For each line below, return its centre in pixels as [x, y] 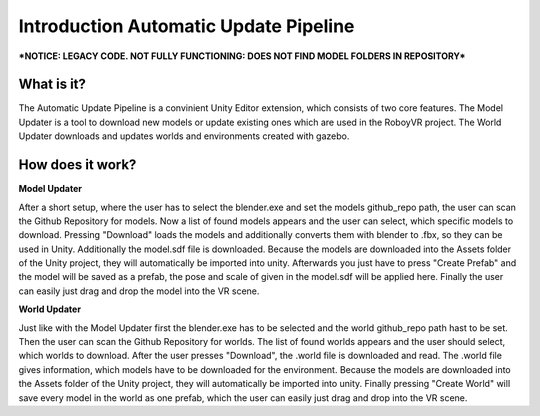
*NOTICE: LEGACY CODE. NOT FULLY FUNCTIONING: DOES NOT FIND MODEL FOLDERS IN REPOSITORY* [242, 56]
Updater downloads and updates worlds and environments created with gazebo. [184, 136]
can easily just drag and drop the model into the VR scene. [139, 291]
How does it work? [77, 165]
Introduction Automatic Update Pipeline [186, 26]
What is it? [52, 84]
